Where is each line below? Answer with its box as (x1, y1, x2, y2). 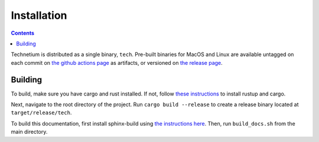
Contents (11, 29, 35, 37)
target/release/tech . (11, 109, 72, 116)
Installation (11, 9, 67, 22)
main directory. (11, 128, 48, 136)
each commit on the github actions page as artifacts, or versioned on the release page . (11, 59, 223, 66)
